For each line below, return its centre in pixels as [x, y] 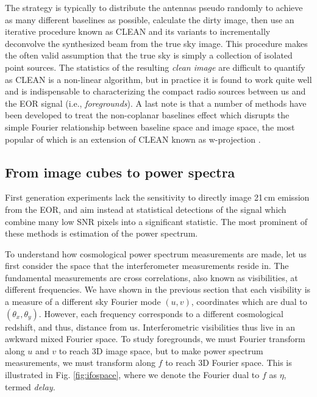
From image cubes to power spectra [120, 172]
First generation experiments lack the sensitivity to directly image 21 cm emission [157, 197]
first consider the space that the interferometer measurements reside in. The [147, 266]
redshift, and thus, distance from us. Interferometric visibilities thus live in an [150, 327]
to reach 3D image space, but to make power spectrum [161, 350]
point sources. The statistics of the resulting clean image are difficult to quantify [155, 67]
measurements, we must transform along [80, 363]
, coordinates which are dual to [249, 302]
